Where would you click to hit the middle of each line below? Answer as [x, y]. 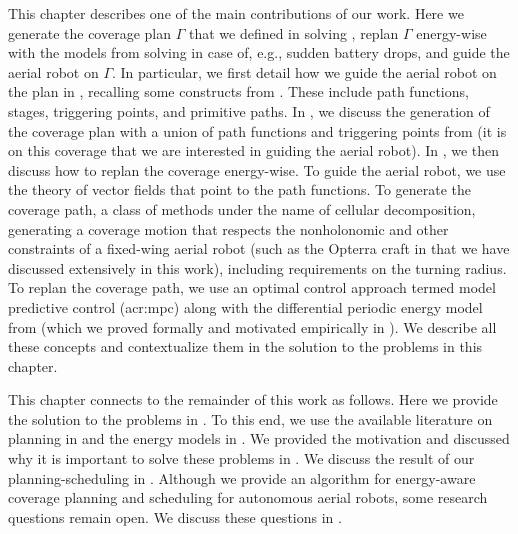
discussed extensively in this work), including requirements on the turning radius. [257, 267]
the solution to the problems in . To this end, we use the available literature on [250, 418]
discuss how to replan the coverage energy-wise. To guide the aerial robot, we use [257, 169]
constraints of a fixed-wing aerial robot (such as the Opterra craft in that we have [259, 248]
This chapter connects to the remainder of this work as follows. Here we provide [253, 399]
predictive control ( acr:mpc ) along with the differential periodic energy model [245, 306]
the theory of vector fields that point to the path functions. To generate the [240, 189]
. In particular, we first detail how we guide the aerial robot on [304, 71]
